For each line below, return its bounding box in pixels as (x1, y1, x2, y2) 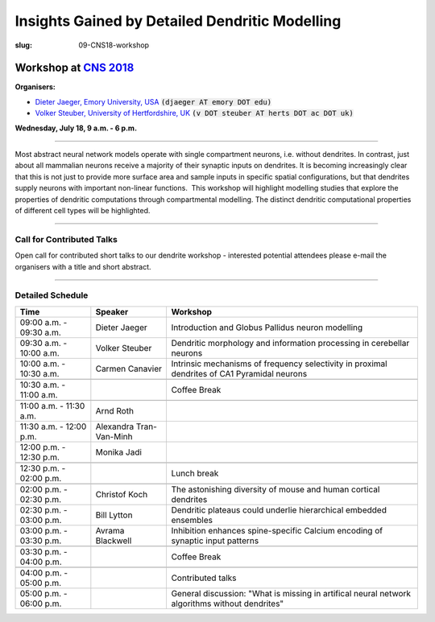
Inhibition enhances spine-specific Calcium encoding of (171, 525, 383, 536)
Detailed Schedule (14, 290, 89, 301)
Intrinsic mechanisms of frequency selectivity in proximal (171, 358, 387, 369)
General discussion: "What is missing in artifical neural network (171, 587, 411, 599)
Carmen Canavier (95, 363, 163, 374)
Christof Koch (95, 488, 148, 500)
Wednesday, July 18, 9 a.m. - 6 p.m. (14, 123, 137, 133)
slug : (14, 40, 32, 50)
